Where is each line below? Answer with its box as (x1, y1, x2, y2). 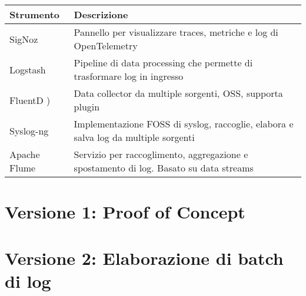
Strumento (9, 8, 60, 21)
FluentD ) (9, 93, 51, 107)
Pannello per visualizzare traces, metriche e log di (74, 25, 278, 39)
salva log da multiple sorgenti (74, 130, 195, 144)
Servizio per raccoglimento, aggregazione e (74, 147, 248, 161)
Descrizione (74, 8, 128, 21)
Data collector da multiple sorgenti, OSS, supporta (74, 86, 283, 100)
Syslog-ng (9, 123, 49, 137)
